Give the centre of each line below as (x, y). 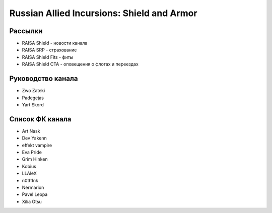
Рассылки (26, 31)
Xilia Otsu (32, 201)
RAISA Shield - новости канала (55, 43)
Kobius (29, 166)
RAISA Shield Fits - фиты (48, 57)
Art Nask (31, 131)
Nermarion (33, 187)
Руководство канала (44, 79)
